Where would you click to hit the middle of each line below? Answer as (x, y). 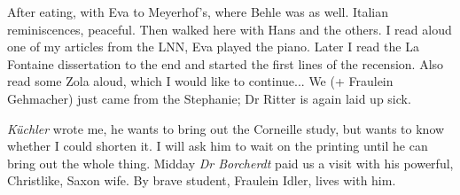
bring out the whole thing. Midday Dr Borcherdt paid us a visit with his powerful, (230, 163)
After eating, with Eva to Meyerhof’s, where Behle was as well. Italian (198, 12)
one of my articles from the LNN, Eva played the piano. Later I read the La (213, 47)
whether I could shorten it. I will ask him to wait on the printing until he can (218, 146)
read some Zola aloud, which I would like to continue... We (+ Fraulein (200, 81)
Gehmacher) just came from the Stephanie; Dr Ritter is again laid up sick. (209, 98)
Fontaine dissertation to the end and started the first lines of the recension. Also (226, 63)
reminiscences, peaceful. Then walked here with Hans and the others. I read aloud (230, 29)
